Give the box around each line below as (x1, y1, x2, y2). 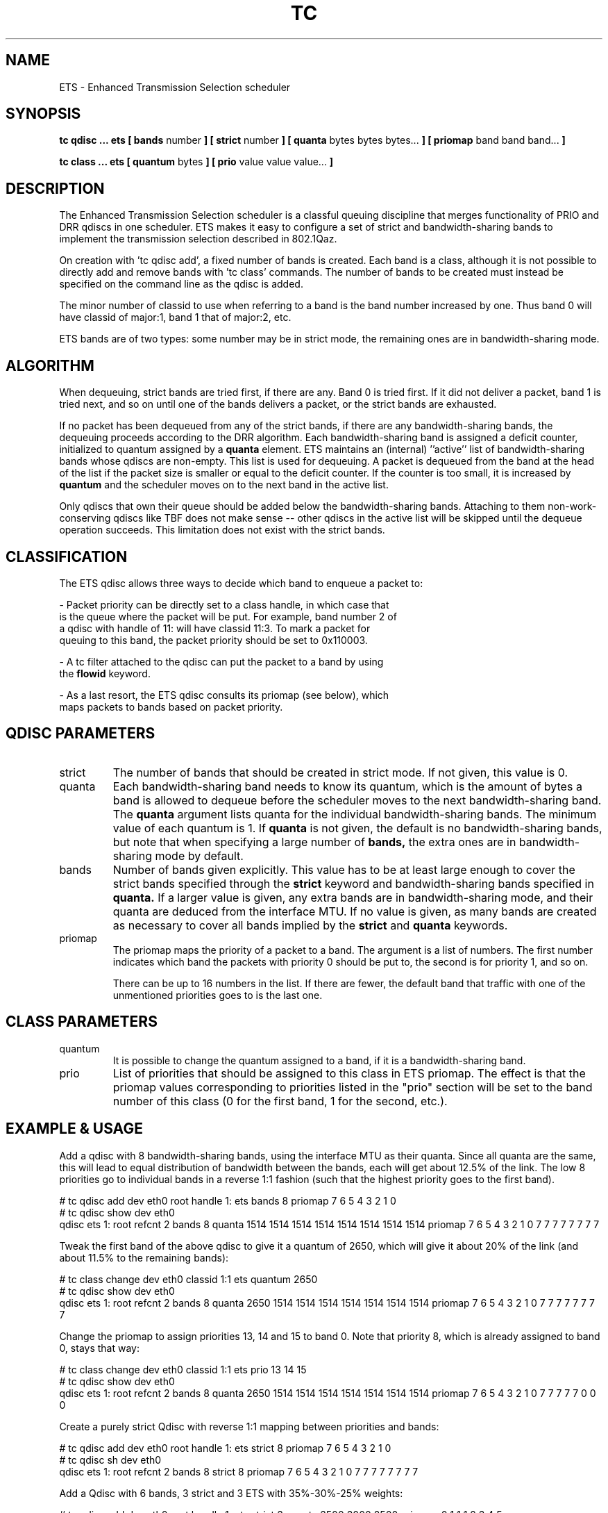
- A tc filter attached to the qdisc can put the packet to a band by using (59, 655, 384, 668)
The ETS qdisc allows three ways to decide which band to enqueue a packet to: (59, 577, 423, 589)
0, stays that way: (59, 1341, 140, 1354)
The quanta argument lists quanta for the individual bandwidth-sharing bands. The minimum (112, 807, 597, 821)
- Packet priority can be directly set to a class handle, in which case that (59, 598, 389, 611)
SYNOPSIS (6, 105, 81, 123)
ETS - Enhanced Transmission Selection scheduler (59, 81, 291, 93)
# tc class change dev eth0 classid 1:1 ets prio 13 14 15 (59, 1363, 307, 1375)
